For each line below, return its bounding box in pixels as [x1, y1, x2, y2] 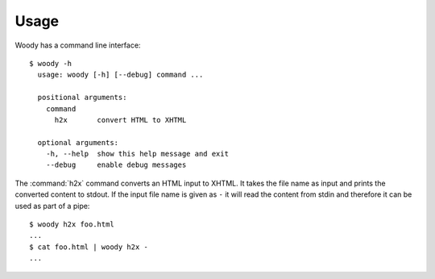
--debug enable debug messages [45, 160, 187, 169]
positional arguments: [37, 93, 127, 102]
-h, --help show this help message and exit [45, 149, 230, 159]
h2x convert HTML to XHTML [54, 115, 187, 124]
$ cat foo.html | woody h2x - [29, 242, 149, 252]
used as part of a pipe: [14, 201, 90, 210]
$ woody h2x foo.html [29, 220, 114, 229]
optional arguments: [37, 138, 119, 147]
